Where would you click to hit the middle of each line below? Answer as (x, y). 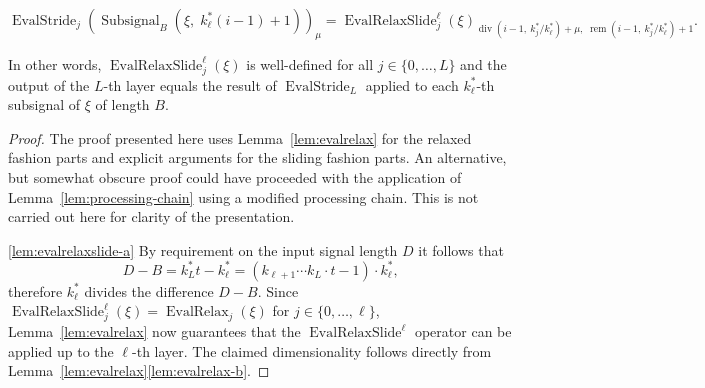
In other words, (55, 63)
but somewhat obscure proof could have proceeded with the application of (235, 176)
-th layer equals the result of (190, 84)
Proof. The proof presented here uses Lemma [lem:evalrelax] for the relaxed (240, 137)
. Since (278, 290)
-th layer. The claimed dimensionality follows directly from (312, 350)
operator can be (463, 331)
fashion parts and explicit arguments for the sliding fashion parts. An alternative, (257, 157)
